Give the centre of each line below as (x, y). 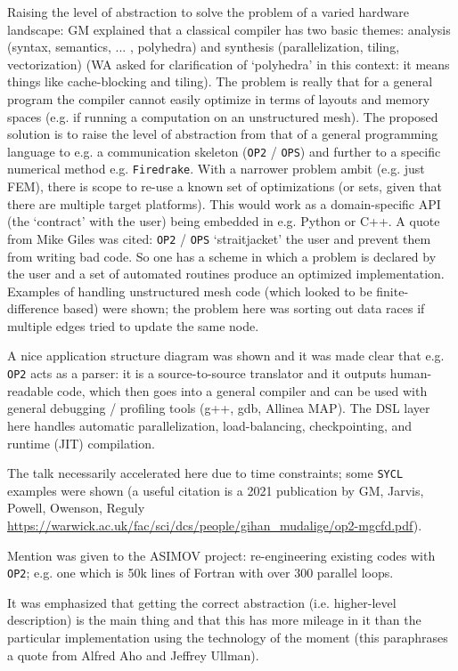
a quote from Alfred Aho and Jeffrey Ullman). (133, 655)
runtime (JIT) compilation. (81, 443)
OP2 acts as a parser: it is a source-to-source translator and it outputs (197, 373)
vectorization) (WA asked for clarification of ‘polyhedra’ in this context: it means (229, 64)
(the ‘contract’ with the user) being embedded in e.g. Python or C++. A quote (224, 221)
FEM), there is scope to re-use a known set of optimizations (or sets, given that (225, 186)
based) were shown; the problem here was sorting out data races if (244, 308)
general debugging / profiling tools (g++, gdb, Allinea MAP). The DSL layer (219, 408)
